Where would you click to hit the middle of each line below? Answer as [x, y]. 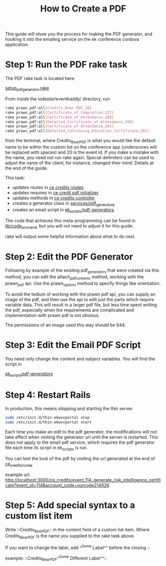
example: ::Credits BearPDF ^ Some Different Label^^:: [56, 558]
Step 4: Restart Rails [48, 395]
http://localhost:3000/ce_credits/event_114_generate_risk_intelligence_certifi [83, 480]
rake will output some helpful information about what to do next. [71, 237]
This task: [15, 177]
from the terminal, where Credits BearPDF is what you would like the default [81, 141]
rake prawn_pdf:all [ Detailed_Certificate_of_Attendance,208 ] [70, 122]
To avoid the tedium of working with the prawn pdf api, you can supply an [80, 294]
